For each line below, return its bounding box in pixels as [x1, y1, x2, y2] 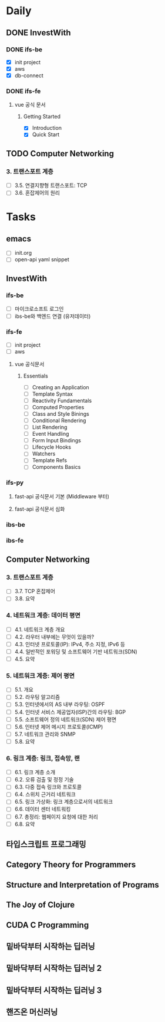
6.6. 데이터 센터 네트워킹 [14, 806, 71, 813]
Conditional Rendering [32, 417, 86, 424]
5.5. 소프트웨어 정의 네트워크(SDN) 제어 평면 [14, 715, 117, 723]
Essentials [23, 372, 48, 379]
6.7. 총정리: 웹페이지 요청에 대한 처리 [14, 813, 99, 820]
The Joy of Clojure [6, 900, 75, 910]
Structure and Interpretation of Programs [6, 880, 160, 890]
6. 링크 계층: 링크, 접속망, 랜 [6, 754, 80, 762]
